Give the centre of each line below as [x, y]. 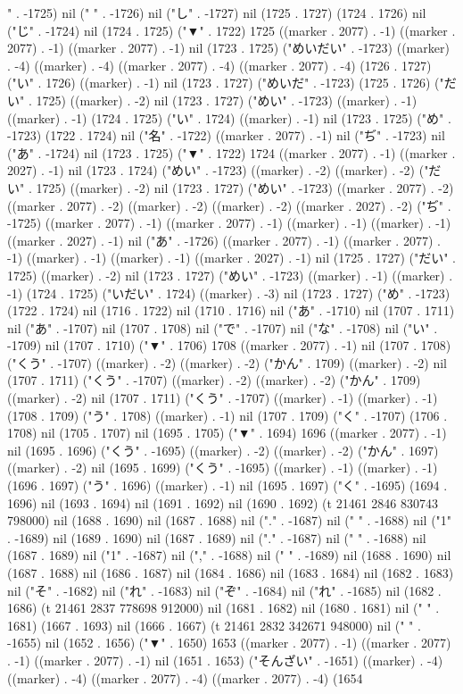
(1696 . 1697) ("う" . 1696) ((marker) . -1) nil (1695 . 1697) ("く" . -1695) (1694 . [227, 485]
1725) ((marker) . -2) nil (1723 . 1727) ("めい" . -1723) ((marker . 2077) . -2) [245, 187]
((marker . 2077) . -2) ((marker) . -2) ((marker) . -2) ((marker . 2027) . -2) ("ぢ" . [229, 205]
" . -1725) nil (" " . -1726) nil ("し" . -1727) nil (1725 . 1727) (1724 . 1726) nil [217, 13]
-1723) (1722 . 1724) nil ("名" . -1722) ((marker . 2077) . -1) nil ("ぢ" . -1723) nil [226, 135]
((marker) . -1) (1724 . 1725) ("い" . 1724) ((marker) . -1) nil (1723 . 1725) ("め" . [229, 117]
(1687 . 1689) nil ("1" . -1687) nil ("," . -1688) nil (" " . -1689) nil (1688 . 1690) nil [229, 555]
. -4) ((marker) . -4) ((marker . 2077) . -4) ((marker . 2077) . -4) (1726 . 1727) [219, 65]
